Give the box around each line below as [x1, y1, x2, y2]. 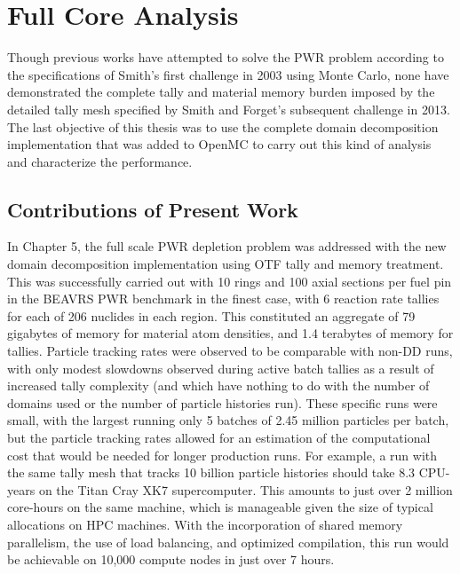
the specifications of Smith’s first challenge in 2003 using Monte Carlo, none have [7, 65, 449, 83]
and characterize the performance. [7, 152, 193, 170]
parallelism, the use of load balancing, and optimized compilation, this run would [7, 532, 449, 551]
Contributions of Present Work [7, 195, 298, 223]
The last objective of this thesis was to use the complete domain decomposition [7, 117, 439, 136]
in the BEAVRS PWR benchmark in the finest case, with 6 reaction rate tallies [7, 289, 440, 308]
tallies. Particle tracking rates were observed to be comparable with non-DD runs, [7, 342, 453, 360]
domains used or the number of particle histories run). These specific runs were [7, 393, 438, 412]
